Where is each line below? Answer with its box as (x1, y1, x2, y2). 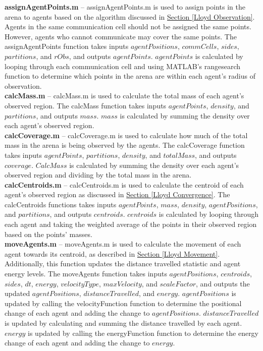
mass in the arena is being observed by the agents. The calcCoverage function (5, 140, 245, 150)
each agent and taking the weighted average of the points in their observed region (5, 219, 257, 229)
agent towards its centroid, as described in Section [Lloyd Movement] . (5, 248, 220, 259)
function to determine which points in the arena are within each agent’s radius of (5, 71, 256, 81)
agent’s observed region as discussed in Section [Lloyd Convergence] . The (5, 189, 230, 200)
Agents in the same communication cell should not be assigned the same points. (5, 21, 251, 32)
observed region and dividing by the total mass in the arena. (5, 169, 192, 180)
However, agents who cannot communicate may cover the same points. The (5, 31, 237, 41)
